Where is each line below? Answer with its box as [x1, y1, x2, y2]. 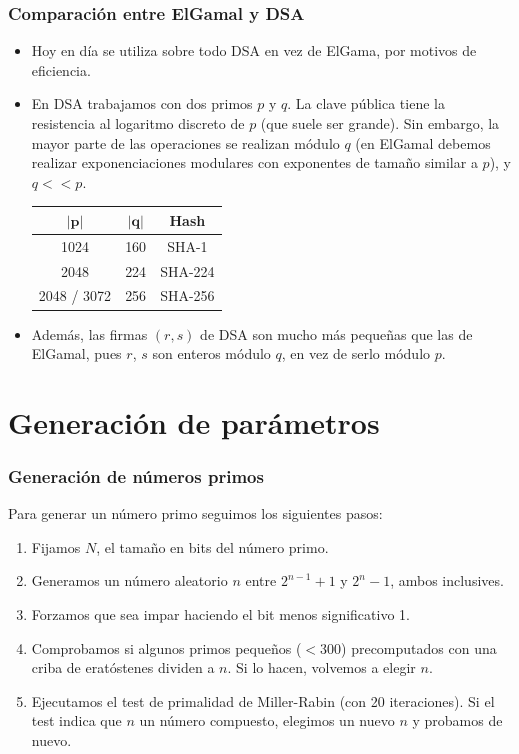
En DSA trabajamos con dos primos [31, 93, 253, 114]
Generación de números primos [8, 463, 264, 488]
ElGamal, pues [31, 343, 122, 364]
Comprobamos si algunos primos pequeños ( [31, 637, 302, 658]
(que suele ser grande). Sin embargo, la [260, 113, 500, 133]
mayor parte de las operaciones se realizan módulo [31, 132, 340, 153]
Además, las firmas [31, 323, 148, 344]
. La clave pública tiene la [287, 93, 445, 114]
